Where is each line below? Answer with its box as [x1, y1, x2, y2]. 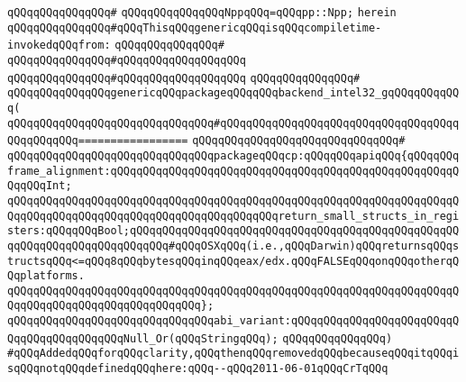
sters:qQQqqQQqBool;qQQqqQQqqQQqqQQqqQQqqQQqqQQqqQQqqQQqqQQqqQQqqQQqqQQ [7, 224, 460, 238]
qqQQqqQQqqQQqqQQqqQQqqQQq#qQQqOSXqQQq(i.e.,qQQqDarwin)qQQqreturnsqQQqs [7, 239, 460, 252]
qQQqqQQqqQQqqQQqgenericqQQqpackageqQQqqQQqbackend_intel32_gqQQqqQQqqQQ [7, 86, 460, 100]
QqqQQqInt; [7, 179, 72, 193]
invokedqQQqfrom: [7, 39, 111, 52]
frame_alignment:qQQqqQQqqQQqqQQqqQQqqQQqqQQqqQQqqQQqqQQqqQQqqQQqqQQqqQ [7, 164, 460, 177]
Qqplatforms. [7, 269, 85, 283]
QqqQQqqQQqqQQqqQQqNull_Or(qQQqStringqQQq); [7, 332, 279, 345]
